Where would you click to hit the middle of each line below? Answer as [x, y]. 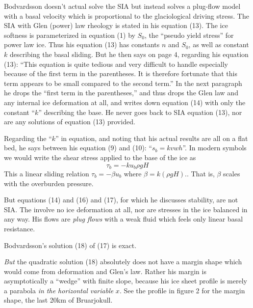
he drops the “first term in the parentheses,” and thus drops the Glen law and [121, 93]
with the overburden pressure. [49, 183]
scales [232, 173]
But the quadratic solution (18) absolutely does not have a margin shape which [123, 262]
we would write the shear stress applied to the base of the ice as [100, 157]
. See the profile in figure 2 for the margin [182, 290]
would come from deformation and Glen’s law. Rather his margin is [105, 271]
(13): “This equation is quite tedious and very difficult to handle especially [116, 64]
